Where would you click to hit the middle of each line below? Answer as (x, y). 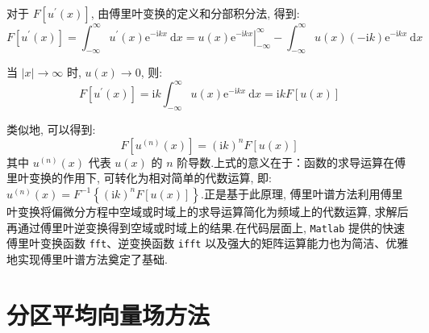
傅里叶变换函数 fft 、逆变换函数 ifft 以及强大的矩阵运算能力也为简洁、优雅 (208, 243)
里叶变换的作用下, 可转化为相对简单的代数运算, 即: (139, 178)
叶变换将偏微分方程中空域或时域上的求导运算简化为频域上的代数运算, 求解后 (208, 211)
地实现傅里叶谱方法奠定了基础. (87, 258)
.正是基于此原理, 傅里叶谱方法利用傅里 (302, 193)
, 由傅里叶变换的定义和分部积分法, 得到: (195, 13)
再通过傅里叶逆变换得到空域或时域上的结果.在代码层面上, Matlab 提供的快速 (206, 227)
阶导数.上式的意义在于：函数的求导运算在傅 (292, 162)
